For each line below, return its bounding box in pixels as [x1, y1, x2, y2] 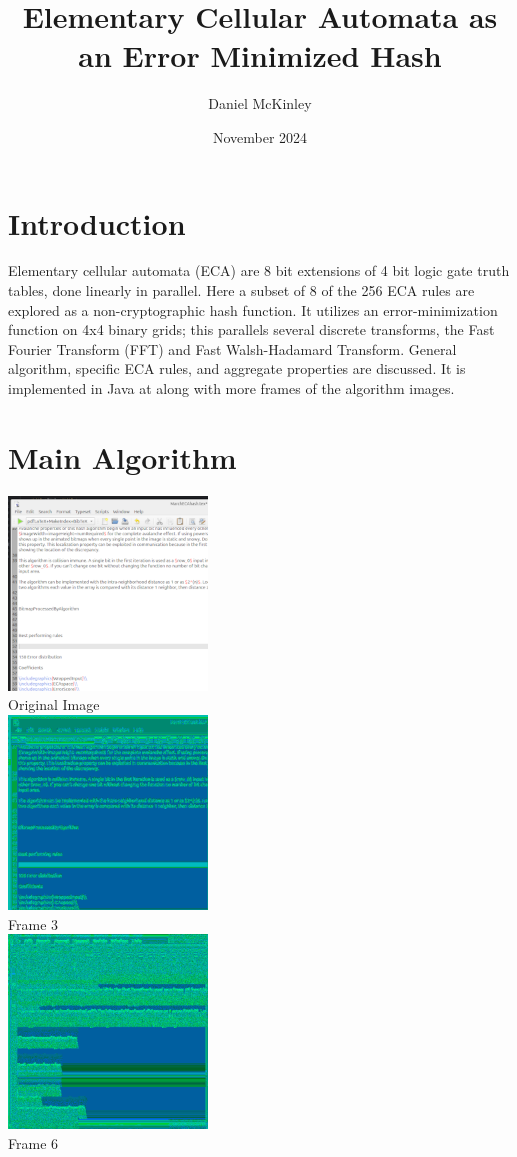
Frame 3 [8, 913, 59, 934]
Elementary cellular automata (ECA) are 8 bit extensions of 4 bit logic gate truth [8, 260, 510, 281]
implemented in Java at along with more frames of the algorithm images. [8, 378, 455, 398]
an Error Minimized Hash [78, 35, 442, 76]
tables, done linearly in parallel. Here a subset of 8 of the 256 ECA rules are [8, 280, 475, 301]
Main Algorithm [8, 436, 237, 477]
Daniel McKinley [208, 93, 312, 114]
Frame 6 [8, 1132, 59, 1153]
